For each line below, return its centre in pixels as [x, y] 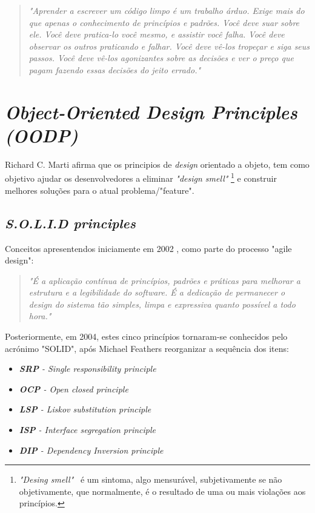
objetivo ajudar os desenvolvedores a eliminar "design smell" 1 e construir [141, 177]
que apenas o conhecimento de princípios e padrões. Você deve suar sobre [164, 22]
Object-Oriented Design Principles [151, 111]
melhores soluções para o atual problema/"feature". [100, 190]
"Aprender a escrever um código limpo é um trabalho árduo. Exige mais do [167, 10]
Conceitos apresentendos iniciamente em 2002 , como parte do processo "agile [148, 248]
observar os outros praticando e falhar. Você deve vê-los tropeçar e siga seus [169, 46]
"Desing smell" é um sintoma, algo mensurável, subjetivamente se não [151, 479]
